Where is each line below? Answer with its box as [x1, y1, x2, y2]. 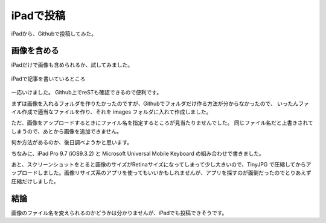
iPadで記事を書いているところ [11, 75, 86, 82]
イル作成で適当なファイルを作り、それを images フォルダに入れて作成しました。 [11, 108, 212, 115]
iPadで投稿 [11, 9, 66, 22]
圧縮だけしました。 [11, 177, 59, 185]
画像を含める [11, 46, 59, 56]
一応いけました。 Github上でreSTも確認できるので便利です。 [11, 89, 162, 96]
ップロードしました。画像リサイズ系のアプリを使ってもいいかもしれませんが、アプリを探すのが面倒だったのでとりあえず [11, 169, 312, 177]
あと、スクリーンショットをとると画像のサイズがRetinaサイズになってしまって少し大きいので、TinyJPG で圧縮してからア [11, 160, 312, 168]
